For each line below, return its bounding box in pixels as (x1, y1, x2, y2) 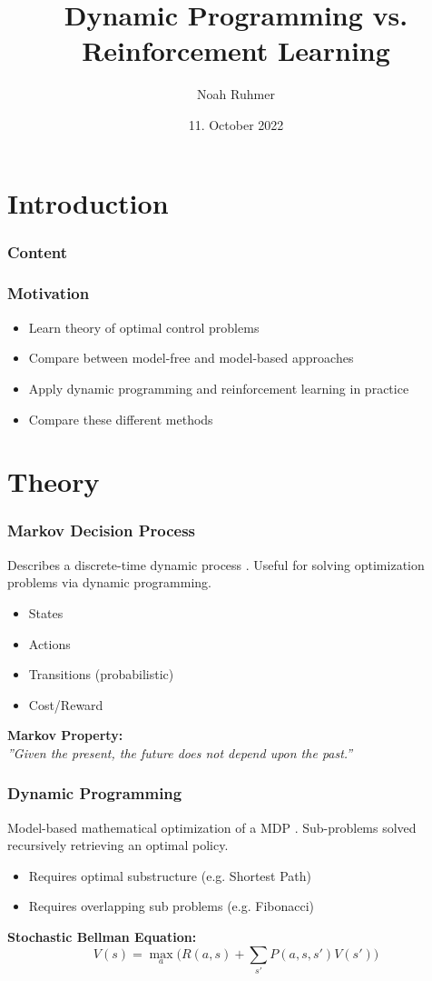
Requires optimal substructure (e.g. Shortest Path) (28, 866, 312, 885)
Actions (28, 634, 71, 653)
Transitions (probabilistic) (28, 665, 174, 684)
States (28, 603, 64, 622)
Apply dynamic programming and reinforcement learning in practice (28, 378, 409, 397)
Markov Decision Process (7, 519, 196, 542)
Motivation (7, 282, 90, 305)
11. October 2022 (188, 115, 284, 134)
